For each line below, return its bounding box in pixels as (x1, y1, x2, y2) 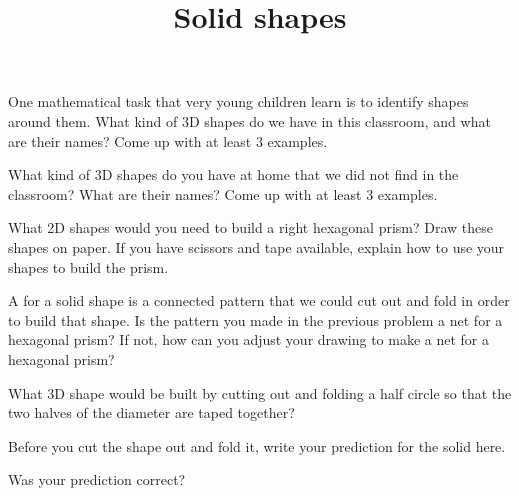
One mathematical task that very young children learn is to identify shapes (8, 91, 469, 112)
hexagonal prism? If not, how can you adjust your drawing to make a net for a (8, 329, 489, 350)
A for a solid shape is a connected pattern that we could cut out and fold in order (8, 290, 510, 311)
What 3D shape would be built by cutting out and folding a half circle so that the (8, 382, 512, 403)
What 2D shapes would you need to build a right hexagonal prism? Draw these (8, 217, 493, 238)
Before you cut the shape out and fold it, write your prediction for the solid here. (8, 435, 506, 456)
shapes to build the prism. (8, 256, 169, 277)
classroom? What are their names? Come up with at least (8, 183, 362, 204)
